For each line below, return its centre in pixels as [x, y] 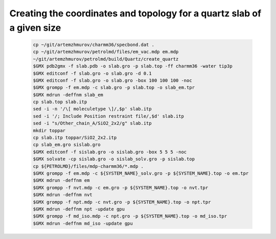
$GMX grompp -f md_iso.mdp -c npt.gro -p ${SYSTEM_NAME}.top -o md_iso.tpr [130, 216]
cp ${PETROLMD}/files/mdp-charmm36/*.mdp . [88, 166]
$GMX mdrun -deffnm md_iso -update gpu [83, 223]
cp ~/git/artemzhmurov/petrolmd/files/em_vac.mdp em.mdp [106, 52]
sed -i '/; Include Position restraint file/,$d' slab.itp [108, 116]
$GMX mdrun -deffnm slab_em [68, 95]
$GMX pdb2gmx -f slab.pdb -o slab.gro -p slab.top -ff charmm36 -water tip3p [133, 66]
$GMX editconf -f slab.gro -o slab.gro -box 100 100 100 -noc [112, 80]
